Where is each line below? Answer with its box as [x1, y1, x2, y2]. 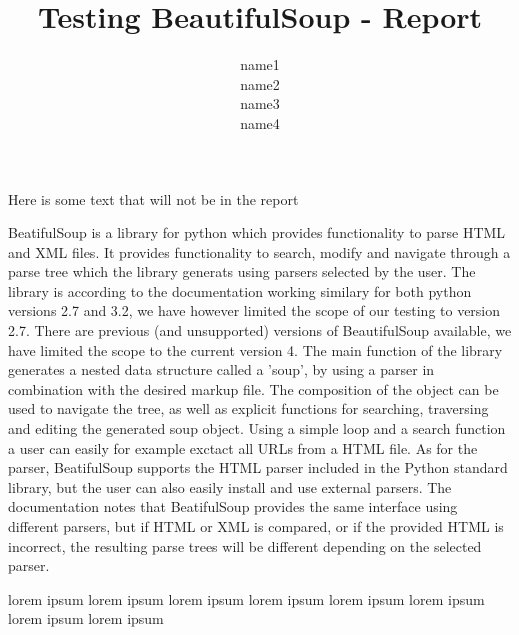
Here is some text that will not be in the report [8, 188, 299, 209]
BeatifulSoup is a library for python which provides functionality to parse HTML [8, 222, 506, 243]
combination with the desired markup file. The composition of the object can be [8, 378, 499, 399]
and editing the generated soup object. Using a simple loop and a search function [8, 418, 506, 439]
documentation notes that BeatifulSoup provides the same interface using [8, 496, 458, 517]
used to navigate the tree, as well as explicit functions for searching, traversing [8, 398, 489, 419]
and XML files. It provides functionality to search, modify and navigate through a [8, 241, 511, 262]
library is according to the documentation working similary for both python [8, 280, 472, 301]
